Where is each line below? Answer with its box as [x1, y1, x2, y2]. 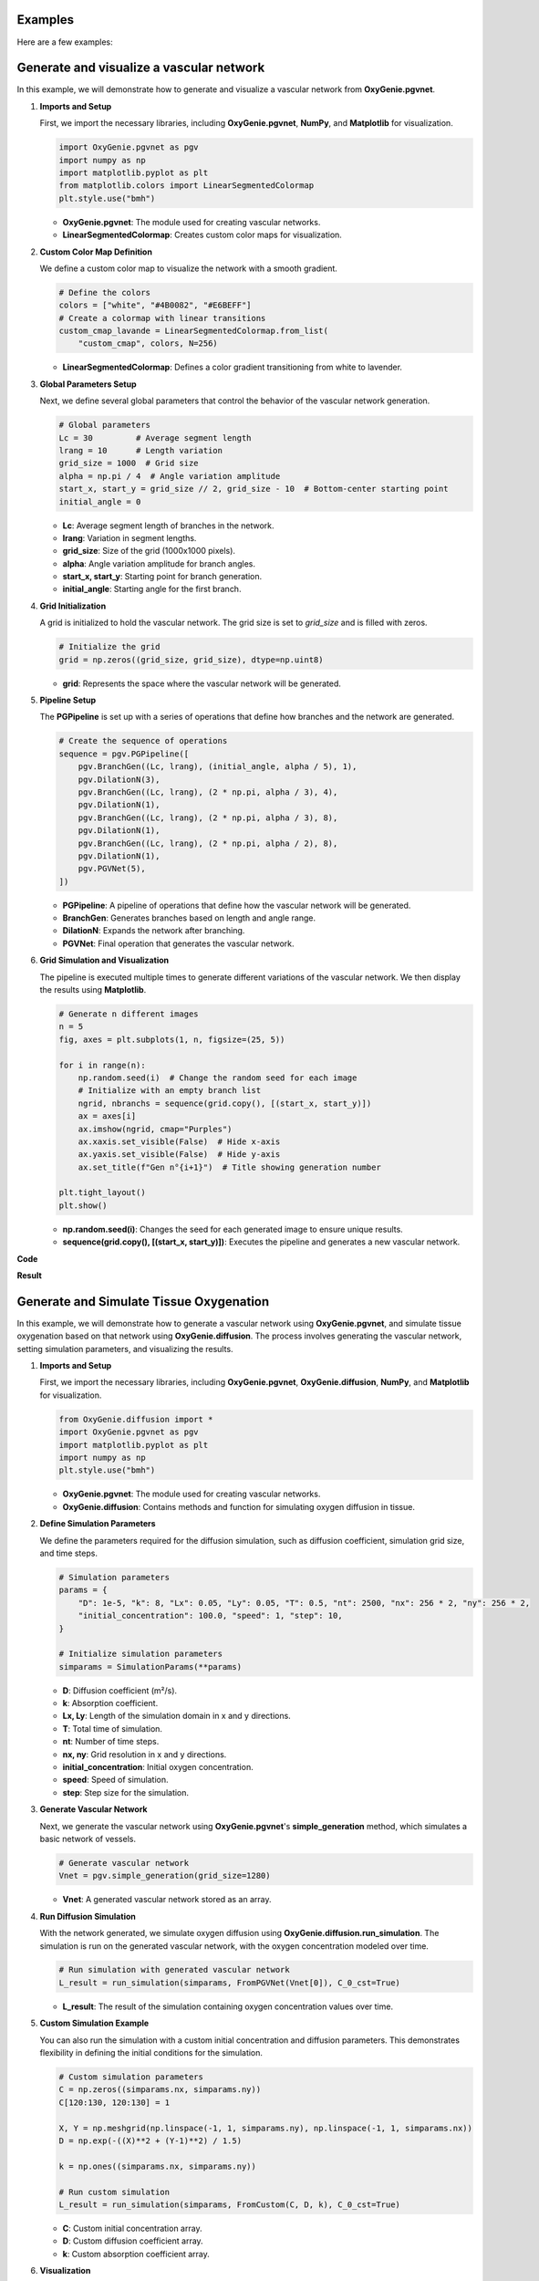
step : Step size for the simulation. [62, 1786, 190, 1797]
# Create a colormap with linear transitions [58, 313, 266, 323]
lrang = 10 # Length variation [58, 445, 223, 455]
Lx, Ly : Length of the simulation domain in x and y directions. [62, 1711, 291, 1722]
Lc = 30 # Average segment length [58, 432, 252, 443]
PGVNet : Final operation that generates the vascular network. [62, 938, 295, 949]
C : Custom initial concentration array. [62, 2223, 202, 2234]
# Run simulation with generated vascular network [58, 1964, 291, 1975]
